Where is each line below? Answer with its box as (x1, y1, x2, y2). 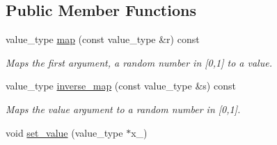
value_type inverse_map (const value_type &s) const (6, 78, 236, 93)
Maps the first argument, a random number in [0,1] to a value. (6, 55, 272, 69)
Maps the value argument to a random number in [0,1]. (6, 101, 241, 116)
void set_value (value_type (6, 125, 123, 139)
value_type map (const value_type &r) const (6, 32, 200, 46)
